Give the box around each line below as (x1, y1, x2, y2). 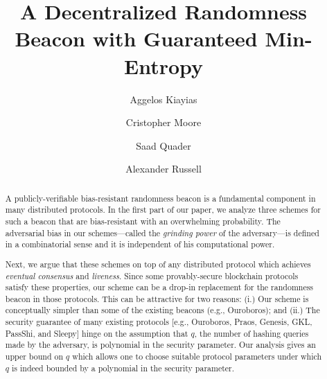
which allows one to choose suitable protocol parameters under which (72, 351, 322, 362)
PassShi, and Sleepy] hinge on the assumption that (5, 327, 188, 339)
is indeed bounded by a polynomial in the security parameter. (12, 362, 235, 373)
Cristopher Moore (125, 115, 202, 130)
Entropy (123, 51, 204, 80)
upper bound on (5, 351, 64, 362)
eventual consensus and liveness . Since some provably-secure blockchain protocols (5, 270, 299, 281)
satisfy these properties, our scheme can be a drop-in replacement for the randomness (5, 281, 314, 293)
